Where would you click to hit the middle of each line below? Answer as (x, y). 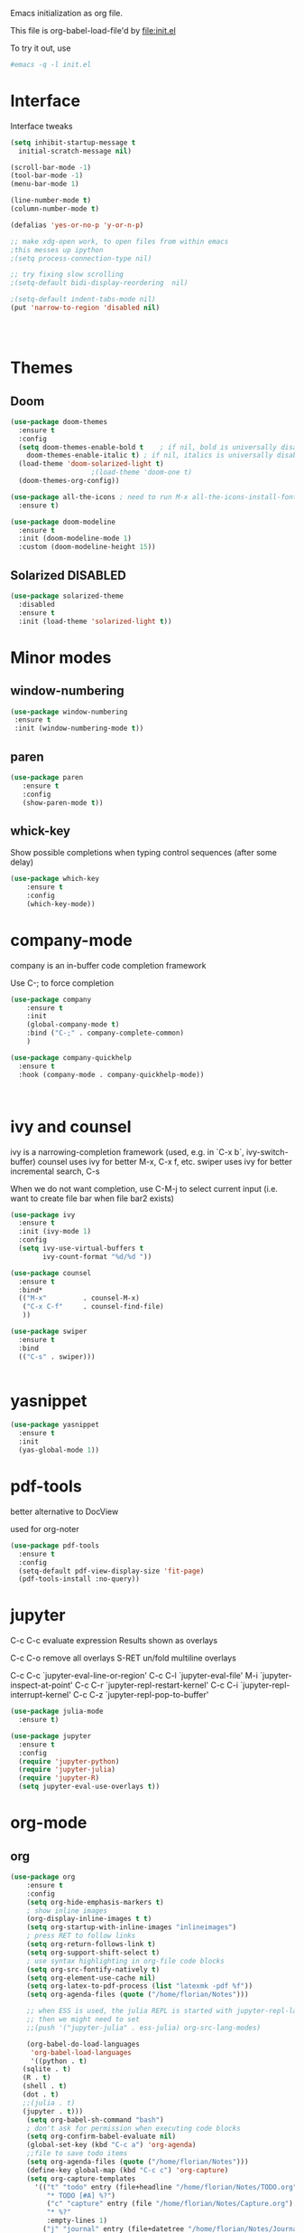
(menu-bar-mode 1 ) (45, 185)
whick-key (41, 831)
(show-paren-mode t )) (63, 803)
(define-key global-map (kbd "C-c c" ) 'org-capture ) (128, 2170)
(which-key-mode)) (61, 904)
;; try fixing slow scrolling (67, 275)
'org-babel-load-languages (81, 2052)
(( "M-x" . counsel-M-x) (79, 1298)
